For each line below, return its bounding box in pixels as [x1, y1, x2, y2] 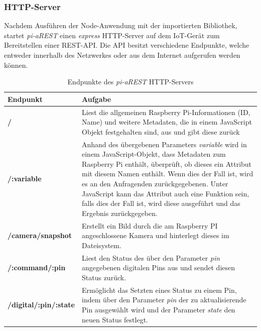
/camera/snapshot [8, 230, 72, 241]
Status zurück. [82, 272, 126, 282]
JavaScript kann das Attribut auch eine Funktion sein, [82, 188, 249, 198]
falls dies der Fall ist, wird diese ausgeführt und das [82, 198, 240, 208]
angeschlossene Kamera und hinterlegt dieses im [82, 230, 229, 241]
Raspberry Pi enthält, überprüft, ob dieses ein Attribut [82, 158, 252, 169]
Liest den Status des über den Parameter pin [82, 252, 220, 263]
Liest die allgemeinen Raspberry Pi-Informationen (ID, [82, 106, 250, 117]
